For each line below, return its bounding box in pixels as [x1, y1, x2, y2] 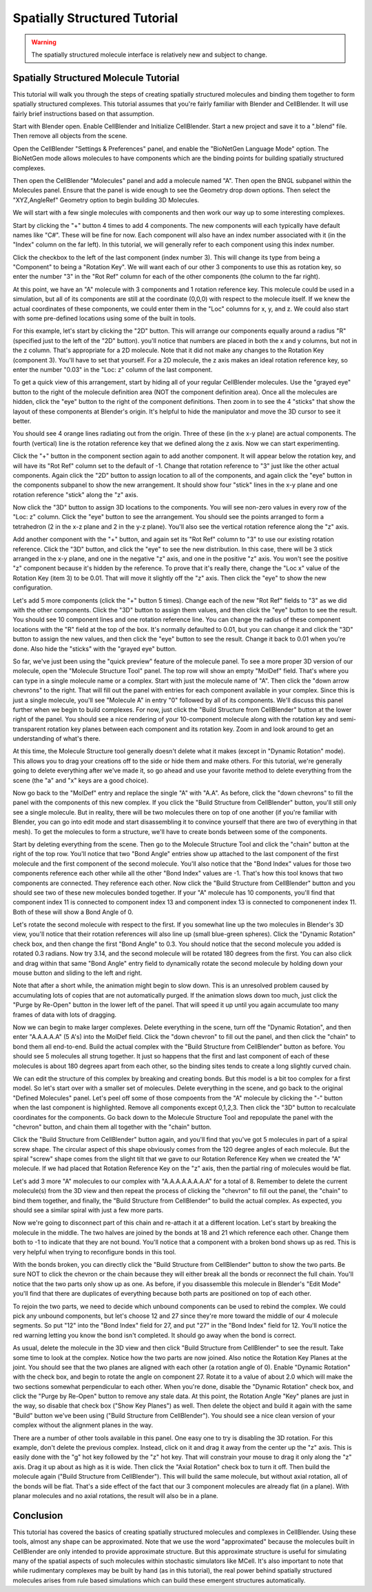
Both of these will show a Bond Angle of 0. [12, 908, 134, 916]
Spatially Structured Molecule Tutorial [12, 72, 180, 84]
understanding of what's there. [12, 735, 101, 743]
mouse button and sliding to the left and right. [12, 969, 143, 977]
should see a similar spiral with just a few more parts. [12, 1206, 164, 1214]
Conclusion [12, 1509, 63, 1522]
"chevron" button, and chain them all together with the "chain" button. [12, 1123, 211, 1131]
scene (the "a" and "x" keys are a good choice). [12, 776, 149, 784]
